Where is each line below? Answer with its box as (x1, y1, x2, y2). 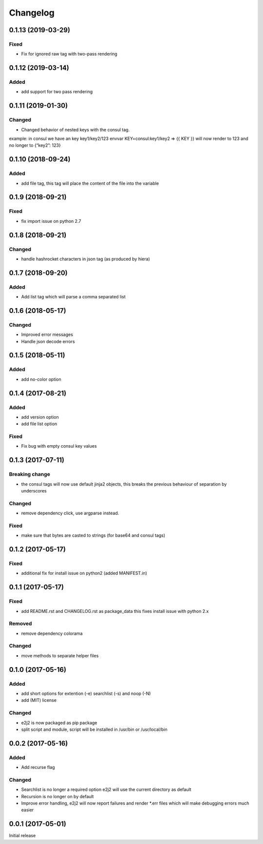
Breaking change (9, 471, 51, 478)
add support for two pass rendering (21, 89, 93, 95)
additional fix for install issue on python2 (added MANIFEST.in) (21, 570, 147, 576)
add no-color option (21, 376, 62, 382)
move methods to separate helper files (21, 652, 99, 658)
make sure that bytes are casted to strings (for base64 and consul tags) (21, 532, 166, 538)
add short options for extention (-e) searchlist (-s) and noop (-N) (21, 690, 151, 696)
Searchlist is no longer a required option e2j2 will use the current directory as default (21, 786, 192, 792)
